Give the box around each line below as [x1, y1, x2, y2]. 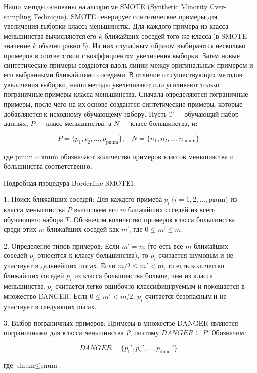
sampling [4, 11, 31, 21]
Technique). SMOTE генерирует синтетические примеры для [33, 11, 218, 21]
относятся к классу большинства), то [37, 250, 148, 260]
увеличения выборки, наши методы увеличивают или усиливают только [4, 79, 220, 89]
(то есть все [147, 240, 183, 250]
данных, [4, 118, 28, 128]
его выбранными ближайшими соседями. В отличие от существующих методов [4, 69, 243, 80]
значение [4, 40, 31, 51]
